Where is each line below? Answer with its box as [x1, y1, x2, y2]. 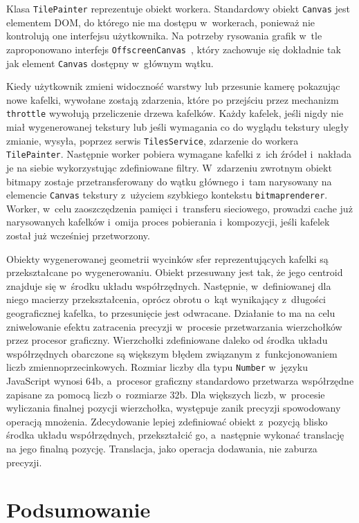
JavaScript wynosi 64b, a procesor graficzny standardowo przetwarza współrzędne [6, 373, 354, 387]
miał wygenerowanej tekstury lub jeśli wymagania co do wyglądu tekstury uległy [6, 120, 349, 134]
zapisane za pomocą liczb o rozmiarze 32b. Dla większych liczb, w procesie [6, 387, 325, 401]
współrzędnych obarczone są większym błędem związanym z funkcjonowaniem [6, 346, 338, 360]
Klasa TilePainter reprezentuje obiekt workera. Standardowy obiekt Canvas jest [6, 1, 350, 15]
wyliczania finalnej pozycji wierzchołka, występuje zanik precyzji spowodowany [6, 401, 341, 415]
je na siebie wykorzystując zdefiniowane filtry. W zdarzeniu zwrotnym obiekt [6, 160, 332, 174]
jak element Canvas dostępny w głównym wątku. [6, 55, 214, 70]
